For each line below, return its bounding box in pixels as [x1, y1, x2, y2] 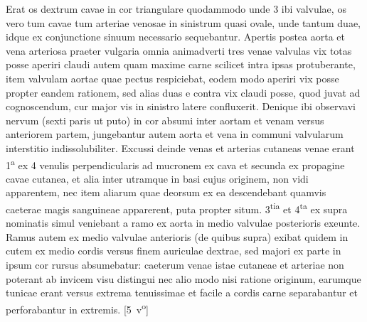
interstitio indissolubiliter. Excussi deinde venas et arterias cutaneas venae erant [6, 140, 355, 155]
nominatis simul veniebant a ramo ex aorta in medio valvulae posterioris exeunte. [6, 215, 361, 230]
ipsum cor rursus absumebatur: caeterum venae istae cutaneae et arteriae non [6, 257, 344, 272]
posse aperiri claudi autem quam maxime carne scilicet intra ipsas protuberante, [6, 57, 356, 72]
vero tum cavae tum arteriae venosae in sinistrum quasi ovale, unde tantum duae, [6, 15, 361, 30]
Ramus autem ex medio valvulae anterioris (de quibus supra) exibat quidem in [6, 229, 349, 244]
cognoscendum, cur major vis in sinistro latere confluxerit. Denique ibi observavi [6, 99, 356, 114]
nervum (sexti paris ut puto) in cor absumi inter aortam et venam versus [6, 112, 324, 127]
